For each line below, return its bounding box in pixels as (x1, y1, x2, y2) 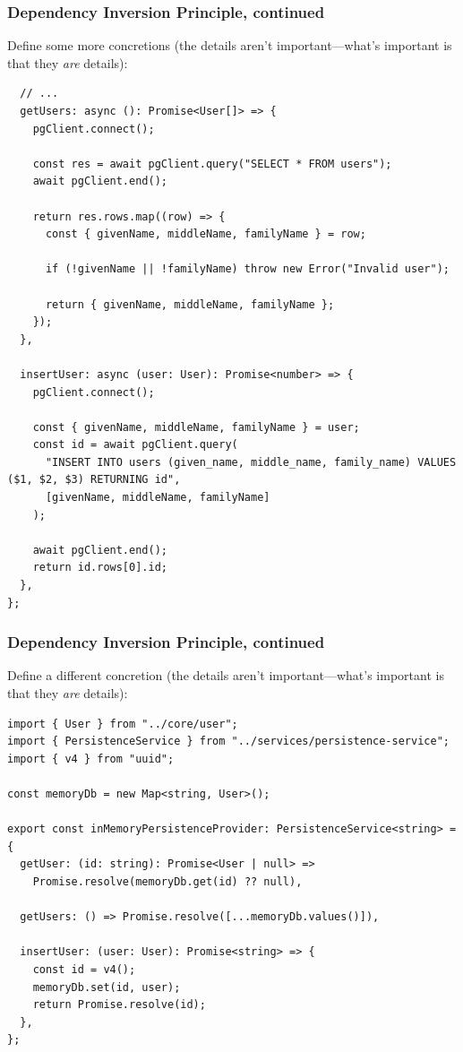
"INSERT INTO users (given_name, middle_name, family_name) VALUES (45, 455, 457, 469)
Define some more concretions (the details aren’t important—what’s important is (7, 36, 452, 55)
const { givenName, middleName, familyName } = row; (45, 228, 366, 241)
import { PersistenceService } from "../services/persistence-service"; (7, 735, 450, 748)
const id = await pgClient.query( (32, 438, 238, 452)
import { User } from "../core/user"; (7, 717, 238, 730)
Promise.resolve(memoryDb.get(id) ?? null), (32, 875, 303, 888)
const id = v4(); (32, 962, 136, 976)
